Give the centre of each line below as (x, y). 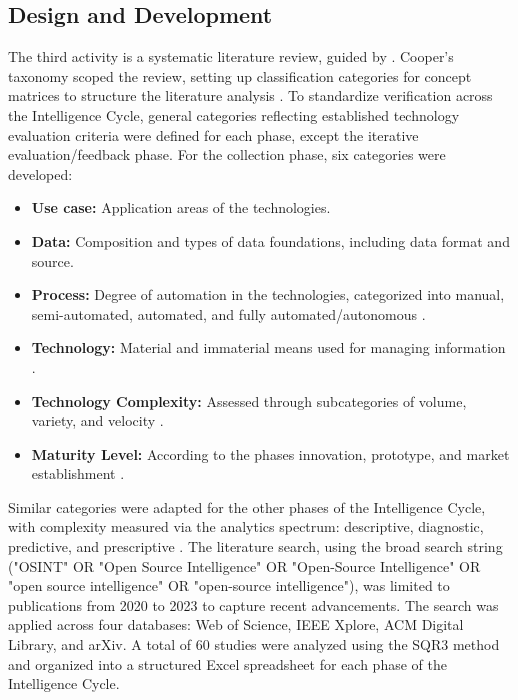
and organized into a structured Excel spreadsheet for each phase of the (227, 663)
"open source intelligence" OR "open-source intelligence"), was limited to (229, 585)
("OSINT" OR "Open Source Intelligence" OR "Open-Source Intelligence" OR (244, 565)
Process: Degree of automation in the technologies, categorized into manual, (268, 294)
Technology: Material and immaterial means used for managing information (268, 347)
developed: (40, 173)
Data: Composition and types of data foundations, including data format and (270, 240)
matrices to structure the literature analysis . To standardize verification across (250, 95)
